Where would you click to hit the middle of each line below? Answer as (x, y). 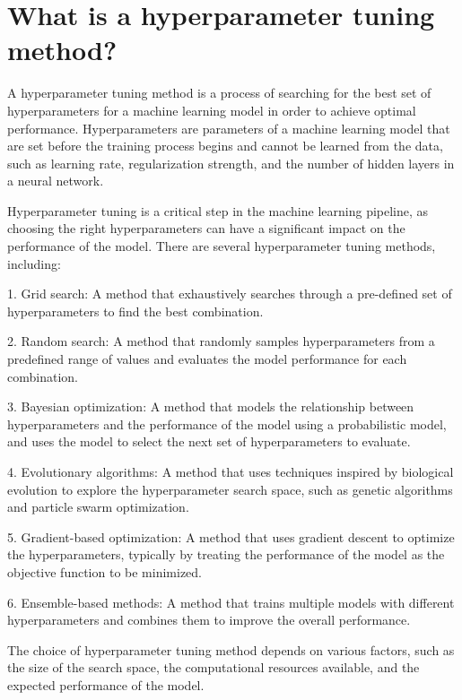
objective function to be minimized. (105, 571)
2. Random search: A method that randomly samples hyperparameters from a (221, 341)
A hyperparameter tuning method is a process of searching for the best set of (219, 93)
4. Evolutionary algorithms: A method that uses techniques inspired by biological (231, 471)
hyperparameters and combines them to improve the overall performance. (209, 620)
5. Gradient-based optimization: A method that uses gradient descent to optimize (231, 536)
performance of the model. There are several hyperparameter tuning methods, (222, 246)
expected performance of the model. (106, 684)
